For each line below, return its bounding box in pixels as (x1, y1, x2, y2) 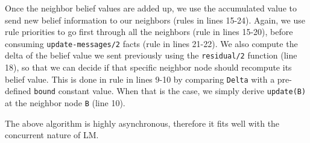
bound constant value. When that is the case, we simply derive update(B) (34, 84, 306, 97)
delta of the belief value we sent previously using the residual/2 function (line (5, 49, 297, 62)
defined (5, 84, 31, 97)
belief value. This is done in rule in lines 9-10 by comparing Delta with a (5, 72, 275, 85)
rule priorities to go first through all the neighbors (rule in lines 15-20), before (5, 25, 293, 38)
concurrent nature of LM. (5, 129, 99, 141)
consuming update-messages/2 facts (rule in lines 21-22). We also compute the (5, 37, 298, 49)
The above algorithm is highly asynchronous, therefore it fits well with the (5, 116, 280, 129)
